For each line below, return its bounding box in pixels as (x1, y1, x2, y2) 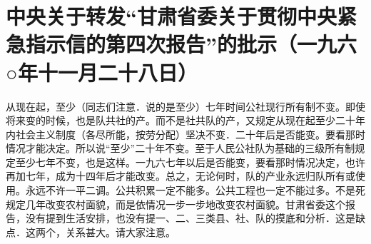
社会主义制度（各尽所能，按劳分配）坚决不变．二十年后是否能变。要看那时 (15, 126, 365, 141)
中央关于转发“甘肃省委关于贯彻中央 (6, 1, 337, 31)
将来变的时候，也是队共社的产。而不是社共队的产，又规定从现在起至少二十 (6, 113, 355, 128)
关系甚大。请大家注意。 (65, 224, 176, 239)
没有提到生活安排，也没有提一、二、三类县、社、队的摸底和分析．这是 (25, 210, 355, 225)
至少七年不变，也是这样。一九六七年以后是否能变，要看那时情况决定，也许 (15, 154, 365, 169)
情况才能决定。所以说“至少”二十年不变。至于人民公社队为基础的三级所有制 (6, 141, 355, 156)
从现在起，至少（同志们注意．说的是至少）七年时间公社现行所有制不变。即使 (6, 98, 365, 113)
